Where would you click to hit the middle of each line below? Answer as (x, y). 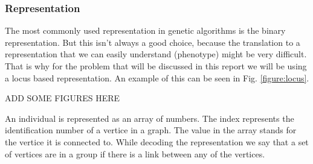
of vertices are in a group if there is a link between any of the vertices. (135, 153)
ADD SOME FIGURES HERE (63, 98)
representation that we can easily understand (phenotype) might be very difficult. (156, 54)
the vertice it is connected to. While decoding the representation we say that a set (157, 141)
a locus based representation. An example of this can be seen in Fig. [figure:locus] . (157, 77)
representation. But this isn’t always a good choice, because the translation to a (153, 42)
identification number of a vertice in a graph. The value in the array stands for (151, 130)
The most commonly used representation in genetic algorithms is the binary (145, 30)
